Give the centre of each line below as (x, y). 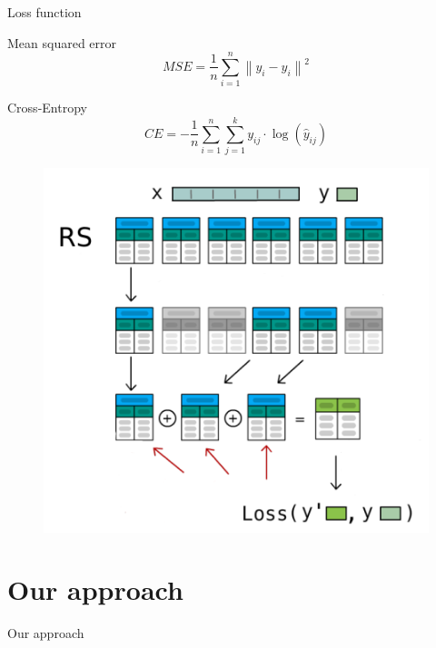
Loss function (45, 12)
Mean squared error (62, 42)
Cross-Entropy (47, 108)
